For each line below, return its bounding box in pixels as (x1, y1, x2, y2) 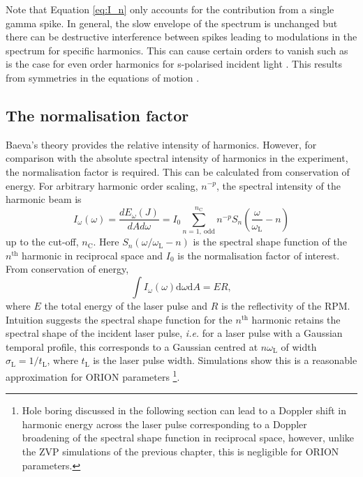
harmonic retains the (251, 312, 341, 326)
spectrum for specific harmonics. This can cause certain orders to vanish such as (6, 43, 348, 57)
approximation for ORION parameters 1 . (6, 368, 180, 384)
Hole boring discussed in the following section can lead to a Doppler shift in (22, 403, 347, 418)
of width (281, 339, 317, 354)
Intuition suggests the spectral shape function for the (6, 312, 232, 326)
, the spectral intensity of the (216, 178, 341, 192)
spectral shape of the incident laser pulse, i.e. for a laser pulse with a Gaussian (6, 326, 343, 340)
